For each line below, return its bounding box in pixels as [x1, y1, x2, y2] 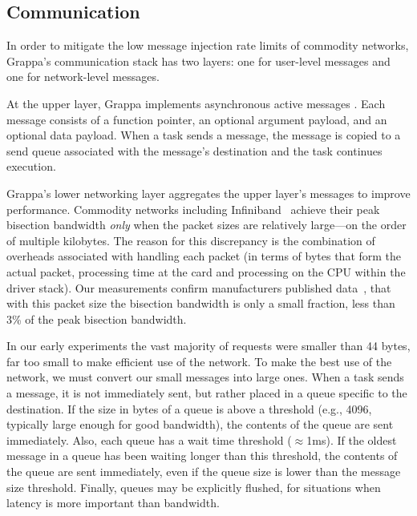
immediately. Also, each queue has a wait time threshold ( [6, 431, 292, 448]
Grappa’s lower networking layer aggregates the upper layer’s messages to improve [6, 184, 411, 201]
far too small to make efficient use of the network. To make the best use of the [6, 353, 392, 369]
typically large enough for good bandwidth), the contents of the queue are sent [6, 416, 394, 433]
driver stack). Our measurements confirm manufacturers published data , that [6, 279, 391, 296]
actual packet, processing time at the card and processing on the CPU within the [6, 263, 406, 280]
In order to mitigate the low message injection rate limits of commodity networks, [6, 37, 409, 54]
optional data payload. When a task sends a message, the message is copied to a [6, 127, 401, 143]
